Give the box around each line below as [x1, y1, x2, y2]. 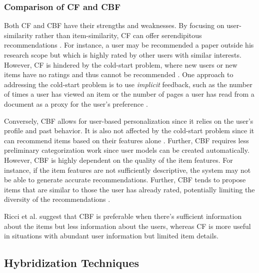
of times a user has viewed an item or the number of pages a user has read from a [4, 89, 254, 99]
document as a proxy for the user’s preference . [4, 98, 148, 109]
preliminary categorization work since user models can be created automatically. [4, 145, 249, 155]
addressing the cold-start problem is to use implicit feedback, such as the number [4, 79, 252, 89]
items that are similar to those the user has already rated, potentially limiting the [4, 184, 255, 194]
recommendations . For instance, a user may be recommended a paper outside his [4, 40, 254, 50]
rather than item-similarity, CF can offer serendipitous [35, 30, 202, 40]
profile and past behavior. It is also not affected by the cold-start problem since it [4, 125, 254, 136]
